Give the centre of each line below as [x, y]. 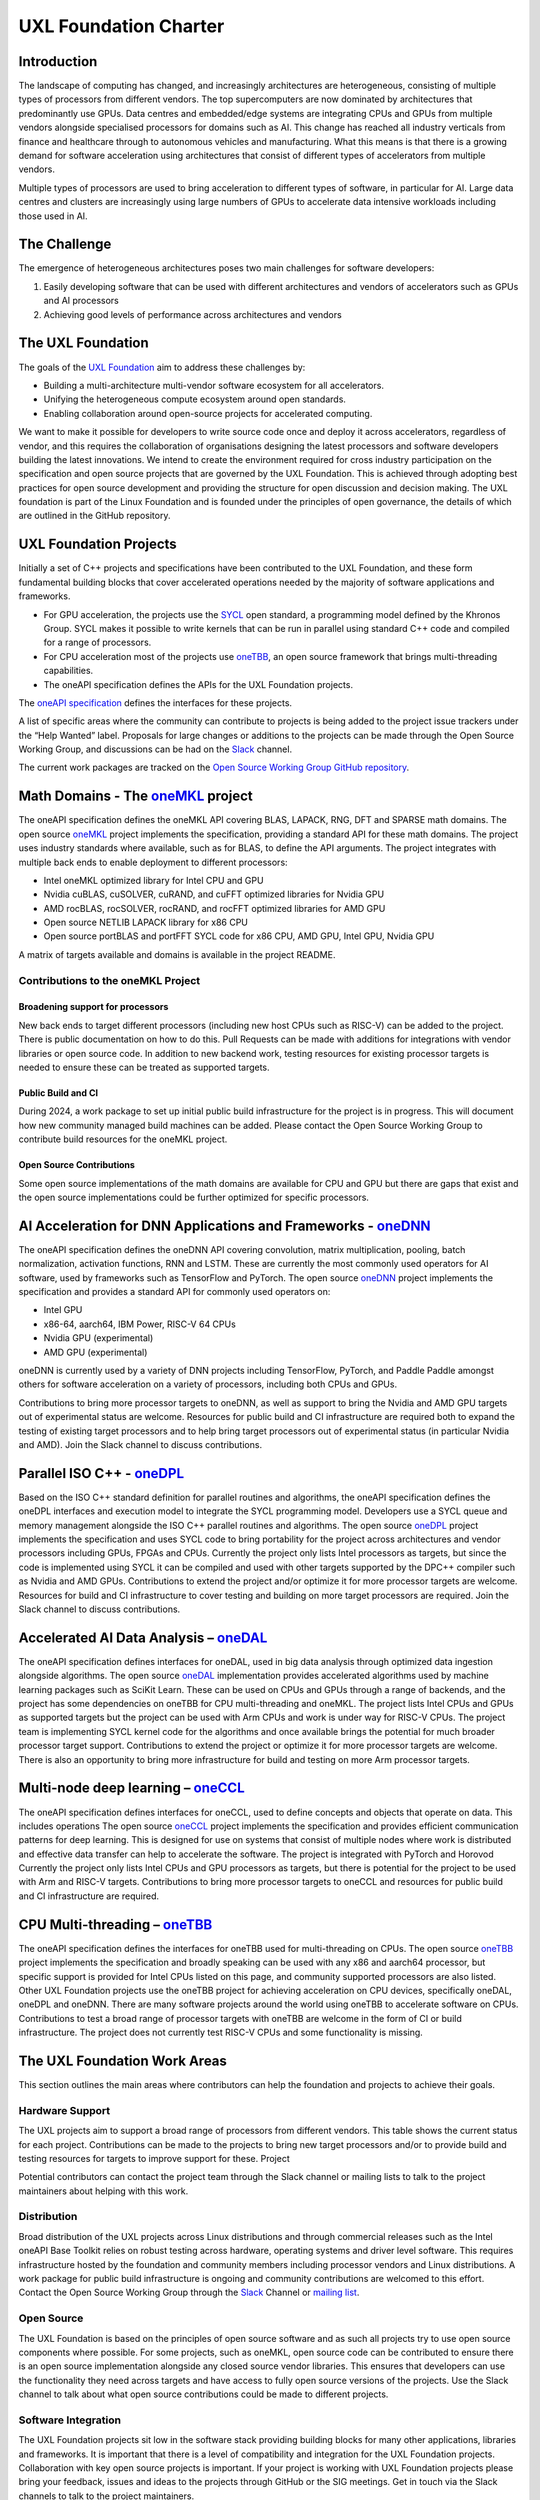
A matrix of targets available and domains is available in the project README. [177, 954]
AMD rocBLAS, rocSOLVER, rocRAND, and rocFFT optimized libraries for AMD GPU [214, 908]
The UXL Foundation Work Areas [122, 2060]
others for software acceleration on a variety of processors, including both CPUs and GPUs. [208, 1384]
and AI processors [81, 301]
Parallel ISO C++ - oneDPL [101, 1473]
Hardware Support [64, 2110]
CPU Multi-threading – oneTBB [115, 1924]
